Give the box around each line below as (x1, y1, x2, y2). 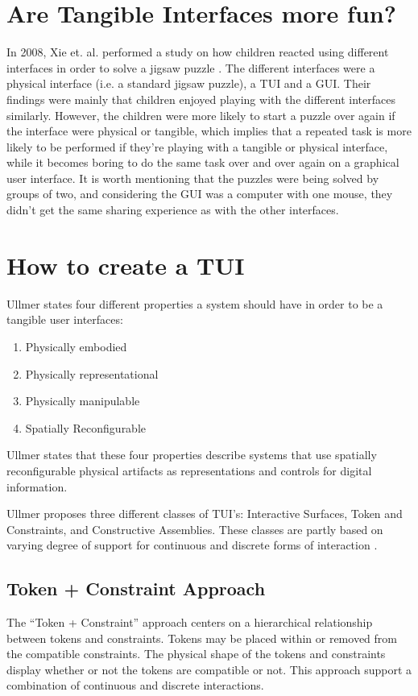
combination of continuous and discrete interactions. (6, 677, 264, 694)
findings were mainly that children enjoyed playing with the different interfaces (6, 90, 395, 107)
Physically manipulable (25, 392, 140, 409)
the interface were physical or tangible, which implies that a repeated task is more (6, 122, 412, 139)
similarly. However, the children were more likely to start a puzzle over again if (6, 106, 395, 123)
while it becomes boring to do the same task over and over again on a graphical (6, 154, 399, 171)
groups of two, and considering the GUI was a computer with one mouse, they (6, 185, 393, 202)
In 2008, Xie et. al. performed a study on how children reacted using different (6, 43, 389, 60)
